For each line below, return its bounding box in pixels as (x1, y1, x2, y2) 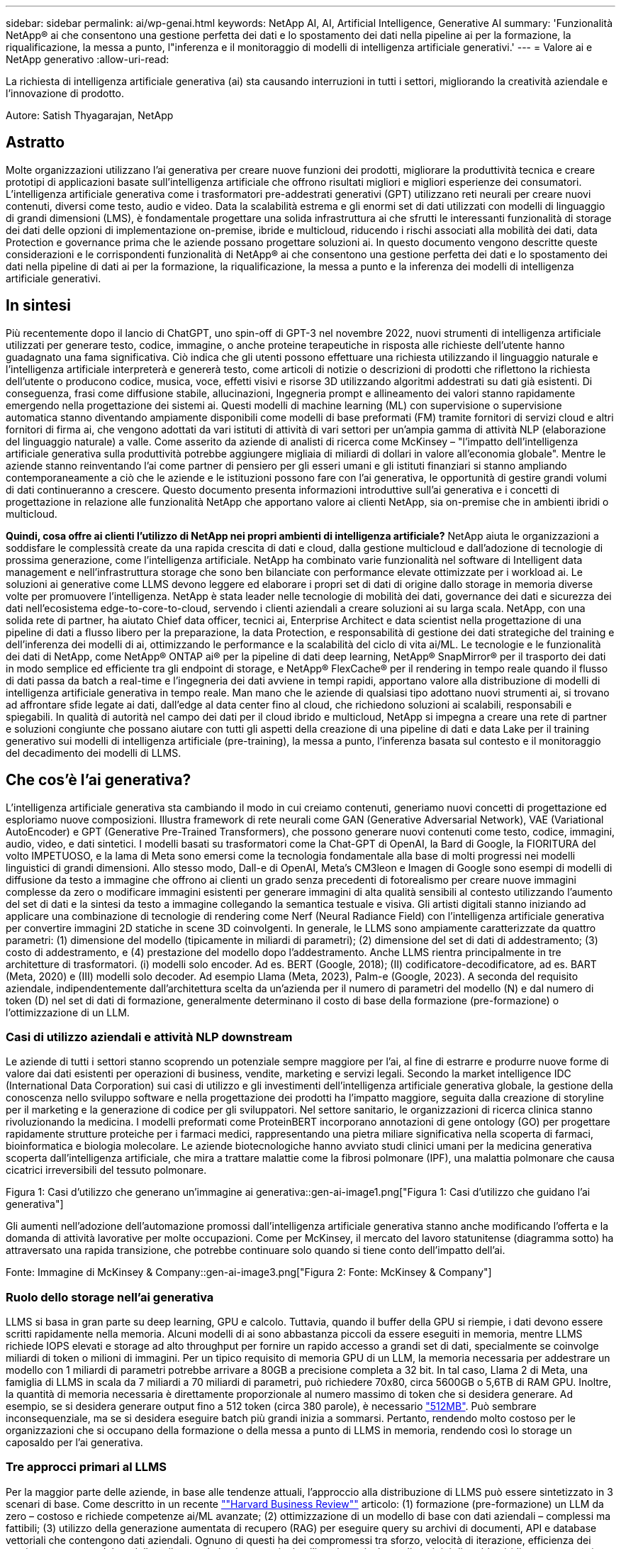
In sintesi (6, 296, 71, 315)
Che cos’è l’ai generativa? (6, 771, 191, 789)
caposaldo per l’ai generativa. (6, 1436, 143, 1449)
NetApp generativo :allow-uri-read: (6, 53, 169, 65)
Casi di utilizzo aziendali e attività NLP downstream (6, 1029, 293, 1044)
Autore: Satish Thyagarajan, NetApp (6, 109, 174, 121)
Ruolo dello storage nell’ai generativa (6, 1289, 214, 1304)
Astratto (6, 133, 65, 152)
